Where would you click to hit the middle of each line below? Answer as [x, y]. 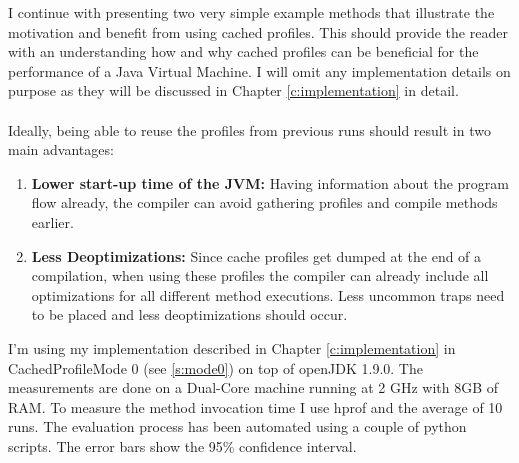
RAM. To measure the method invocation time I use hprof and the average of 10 [255, 406]
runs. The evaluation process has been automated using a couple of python [237, 426]
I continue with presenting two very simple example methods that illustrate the [251, 12]
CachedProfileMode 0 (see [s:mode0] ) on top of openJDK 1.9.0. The [215, 367]
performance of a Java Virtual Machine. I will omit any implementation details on [259, 70]
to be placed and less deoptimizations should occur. [189, 314]
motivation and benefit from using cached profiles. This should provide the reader [258, 31]
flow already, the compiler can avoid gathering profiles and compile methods [264, 202]
